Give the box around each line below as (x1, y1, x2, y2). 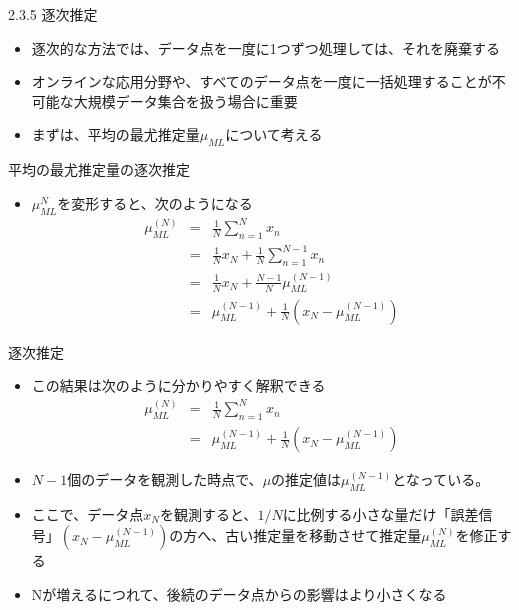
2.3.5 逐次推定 (8, 4, 98, 24)
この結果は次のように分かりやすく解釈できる (31, 375, 326, 396)
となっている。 (392, 469, 490, 490)
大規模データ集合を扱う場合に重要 (73, 90, 298, 111)
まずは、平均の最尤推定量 (31, 124, 200, 145)
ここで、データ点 (31, 503, 144, 524)
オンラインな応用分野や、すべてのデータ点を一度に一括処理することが (31, 71, 492, 92)
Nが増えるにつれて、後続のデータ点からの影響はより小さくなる (31, 584, 447, 605)
